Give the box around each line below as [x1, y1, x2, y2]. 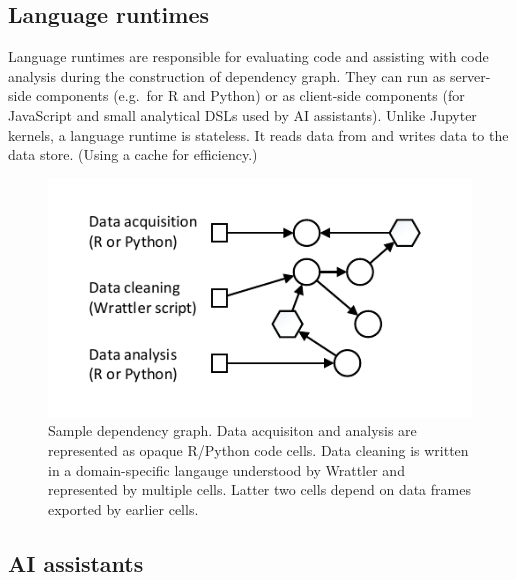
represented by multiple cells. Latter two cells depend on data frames [48, 479, 471, 500]
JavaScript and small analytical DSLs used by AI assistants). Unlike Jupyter [8, 104, 477, 125]
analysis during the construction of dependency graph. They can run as [8, 65, 446, 86]
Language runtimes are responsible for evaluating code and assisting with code [8, 46, 489, 67]
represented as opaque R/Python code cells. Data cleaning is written [48, 439, 469, 460]
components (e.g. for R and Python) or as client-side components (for [36, 85, 465, 106]
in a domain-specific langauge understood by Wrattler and [48, 459, 405, 480]
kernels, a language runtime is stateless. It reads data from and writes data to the [8, 124, 509, 145]
